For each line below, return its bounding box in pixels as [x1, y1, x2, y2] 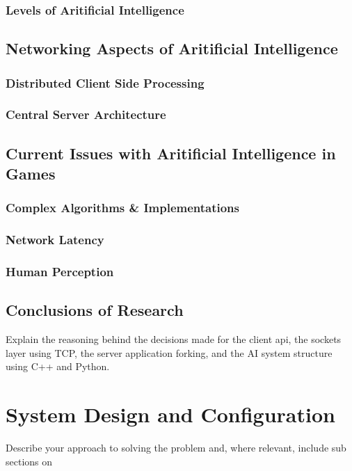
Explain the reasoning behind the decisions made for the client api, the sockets [6, 332, 342, 346]
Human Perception [6, 263, 114, 280]
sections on [6, 454, 53, 468]
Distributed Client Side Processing [6, 74, 205, 91]
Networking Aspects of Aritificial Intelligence [6, 38, 338, 59]
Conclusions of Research [6, 299, 184, 321]
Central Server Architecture [6, 106, 166, 123]
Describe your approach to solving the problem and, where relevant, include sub [6, 440, 346, 455]
